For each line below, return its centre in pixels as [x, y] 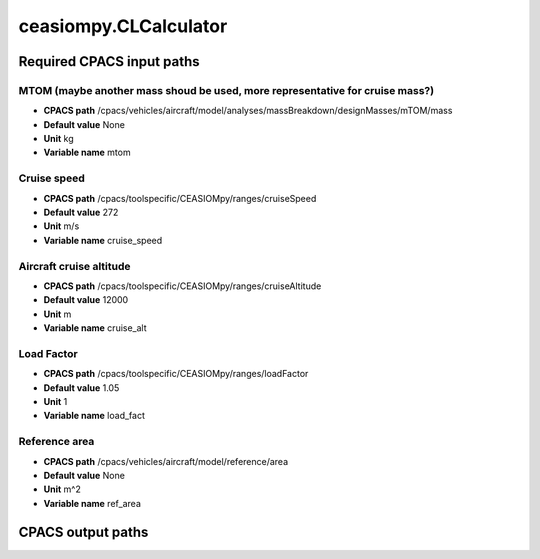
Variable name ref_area [92, 503]
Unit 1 [55, 402]
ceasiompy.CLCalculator [123, 26]
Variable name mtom [87, 152]
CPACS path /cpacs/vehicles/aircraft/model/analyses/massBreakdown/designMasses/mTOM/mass [248, 111]
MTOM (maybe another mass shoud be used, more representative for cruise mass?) [226, 90]
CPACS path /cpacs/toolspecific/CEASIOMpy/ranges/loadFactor [176, 374]
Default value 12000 [86, 300]
